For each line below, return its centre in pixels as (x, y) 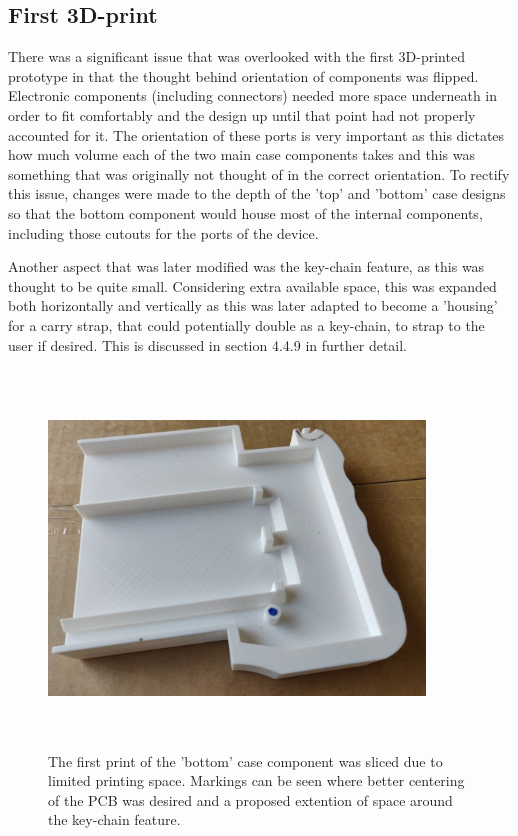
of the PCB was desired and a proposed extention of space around (250, 799)
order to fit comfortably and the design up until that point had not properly (242, 114)
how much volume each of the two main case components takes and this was (241, 154)
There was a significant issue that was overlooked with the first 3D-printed (236, 56)
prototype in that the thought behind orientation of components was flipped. (243, 75)
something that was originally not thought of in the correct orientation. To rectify (259, 173)
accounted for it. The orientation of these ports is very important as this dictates (256, 134)
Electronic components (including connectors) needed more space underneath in (253, 95)
